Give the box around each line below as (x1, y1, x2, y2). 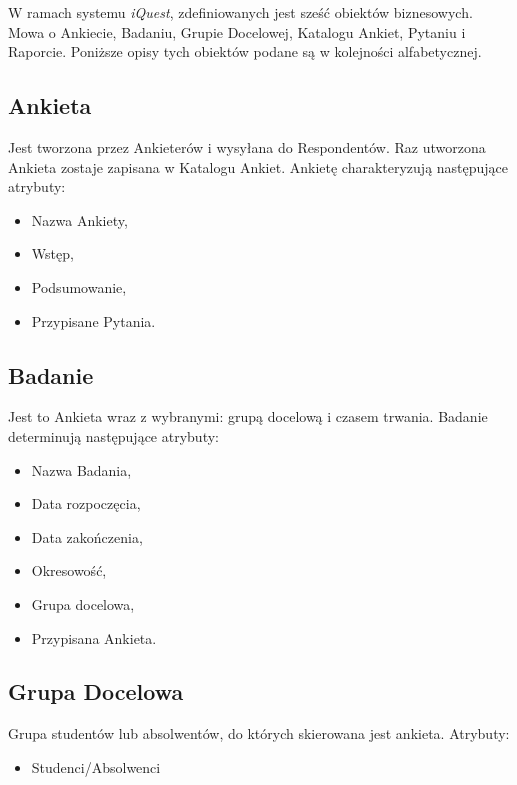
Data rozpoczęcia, (31, 493, 141, 514)
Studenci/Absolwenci (31, 756, 161, 777)
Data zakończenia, (31, 526, 143, 547)
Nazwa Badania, (31, 459, 132, 480)
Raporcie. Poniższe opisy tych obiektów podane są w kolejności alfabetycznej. (8, 41, 482, 62)
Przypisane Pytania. (31, 310, 156, 331)
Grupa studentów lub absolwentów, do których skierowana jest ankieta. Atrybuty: (8, 723, 510, 744)
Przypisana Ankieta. (31, 627, 157, 648)
